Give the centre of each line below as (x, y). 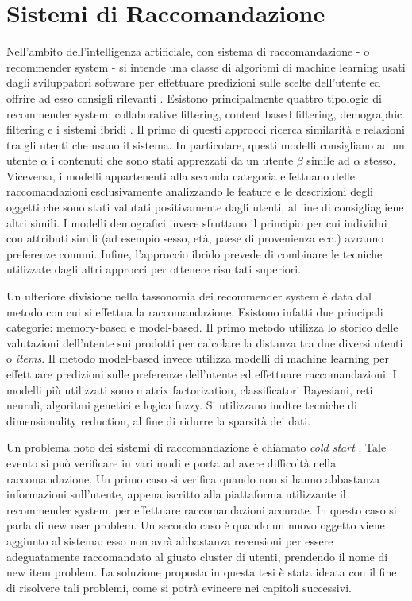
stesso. (380, 160)
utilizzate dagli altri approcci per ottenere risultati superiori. (154, 269)
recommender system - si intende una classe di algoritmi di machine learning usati (206, 66)
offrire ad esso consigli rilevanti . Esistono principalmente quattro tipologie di (194, 97)
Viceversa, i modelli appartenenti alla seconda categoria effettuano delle (181, 175)
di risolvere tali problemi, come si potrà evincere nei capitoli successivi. (179, 587)
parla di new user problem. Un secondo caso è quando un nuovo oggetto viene (196, 525)
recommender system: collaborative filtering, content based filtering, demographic (204, 113)
